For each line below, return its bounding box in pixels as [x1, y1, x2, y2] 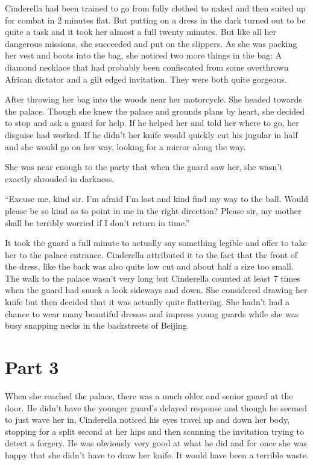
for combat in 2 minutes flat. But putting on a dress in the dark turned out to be [5, 13, 306, 26]
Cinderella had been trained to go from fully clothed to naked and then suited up [5, 2, 306, 14]
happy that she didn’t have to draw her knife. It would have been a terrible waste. [5, 448, 309, 461]
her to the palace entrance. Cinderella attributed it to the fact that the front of [5, 248, 298, 261]
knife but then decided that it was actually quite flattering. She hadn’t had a [5, 296, 289, 308]
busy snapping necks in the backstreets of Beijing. [5, 319, 189, 332]
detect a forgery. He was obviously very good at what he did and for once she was [5, 437, 307, 449]
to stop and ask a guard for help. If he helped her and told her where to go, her [5, 116, 299, 129]
